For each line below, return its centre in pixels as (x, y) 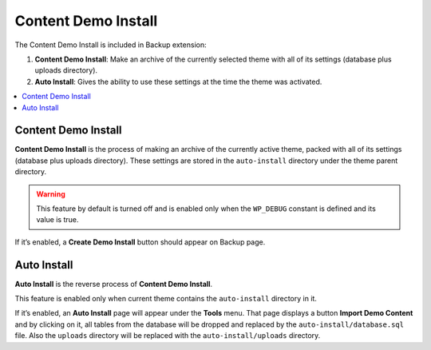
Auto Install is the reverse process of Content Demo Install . (114, 284)
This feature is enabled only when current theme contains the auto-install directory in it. (166, 299)
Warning (51, 194)
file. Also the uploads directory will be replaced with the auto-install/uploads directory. (168, 336)
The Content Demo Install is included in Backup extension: (111, 45)
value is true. (57, 220)
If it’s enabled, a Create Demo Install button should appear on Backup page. (140, 242)
